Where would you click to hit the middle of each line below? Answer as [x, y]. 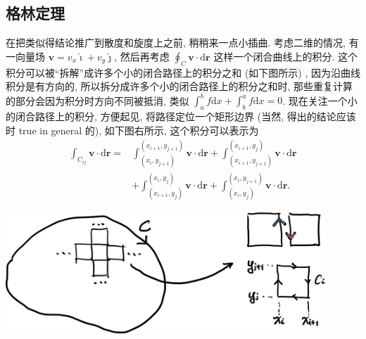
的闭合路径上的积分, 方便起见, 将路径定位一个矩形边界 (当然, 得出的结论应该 [181, 116]
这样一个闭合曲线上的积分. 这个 [285, 56]
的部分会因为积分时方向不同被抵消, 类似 [97, 100]
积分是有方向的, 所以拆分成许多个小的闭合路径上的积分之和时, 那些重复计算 [179, 86]
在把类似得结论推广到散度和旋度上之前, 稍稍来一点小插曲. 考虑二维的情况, [176, 43]
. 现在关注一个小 [320, 100]
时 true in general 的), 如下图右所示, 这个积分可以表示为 [132, 130]
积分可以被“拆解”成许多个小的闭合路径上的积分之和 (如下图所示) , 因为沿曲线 [183, 72]
